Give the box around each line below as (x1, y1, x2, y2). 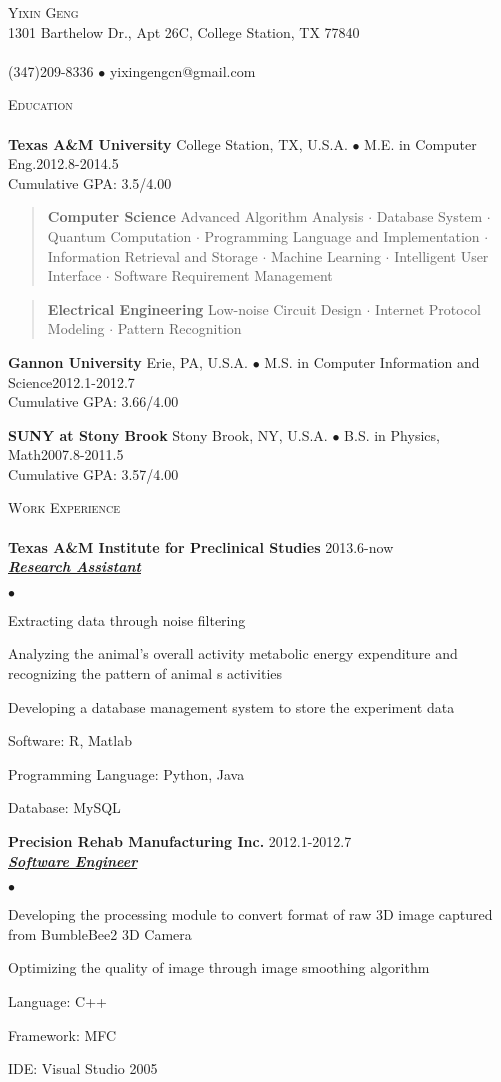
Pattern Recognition (117, 318, 242, 339)
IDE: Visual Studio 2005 (8, 1058, 158, 1079)
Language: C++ (8, 990, 107, 1011)
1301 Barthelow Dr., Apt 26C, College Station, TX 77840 (8, 21, 360, 42)
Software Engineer (8, 850, 138, 871)
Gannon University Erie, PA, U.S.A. (8, 351, 248, 372)
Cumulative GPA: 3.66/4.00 (8, 391, 179, 412)
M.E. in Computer (364, 133, 477, 154)
